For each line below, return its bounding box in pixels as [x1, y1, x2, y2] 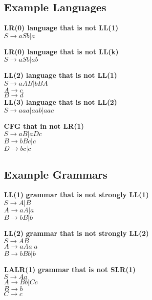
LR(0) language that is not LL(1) [4, 23, 118, 33]
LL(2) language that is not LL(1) [4, 70, 117, 80]
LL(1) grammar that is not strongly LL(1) [4, 189, 149, 200]
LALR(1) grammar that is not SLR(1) [4, 264, 136, 274]
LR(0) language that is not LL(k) [4, 46, 119, 56]
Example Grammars [4, 166, 108, 182]
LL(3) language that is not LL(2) [4, 96, 117, 107]
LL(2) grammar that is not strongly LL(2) [4, 228, 149, 238]
